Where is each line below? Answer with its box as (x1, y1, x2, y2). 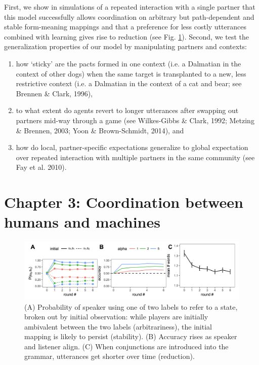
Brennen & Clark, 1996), (16, 88, 93, 98)
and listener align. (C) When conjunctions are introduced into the (24, 341, 229, 351)
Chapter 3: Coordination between (4, 192, 243, 212)
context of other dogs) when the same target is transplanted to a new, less (16, 68, 246, 79)
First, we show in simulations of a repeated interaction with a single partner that (4, 2, 255, 12)
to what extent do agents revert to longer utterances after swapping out (16, 105, 239, 116)
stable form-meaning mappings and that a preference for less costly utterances (4, 21, 246, 32)
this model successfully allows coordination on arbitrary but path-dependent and (4, 11, 254, 22)
